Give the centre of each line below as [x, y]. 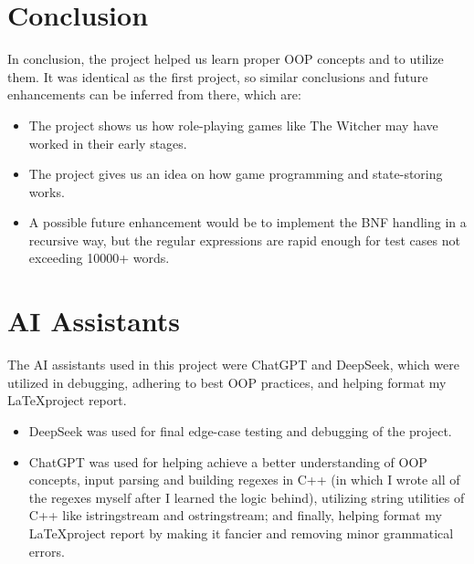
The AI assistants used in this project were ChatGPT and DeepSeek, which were [233, 365]
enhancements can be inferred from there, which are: [154, 94]
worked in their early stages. [108, 143]
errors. [47, 551]
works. [47, 191]
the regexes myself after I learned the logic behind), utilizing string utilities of [247, 497]
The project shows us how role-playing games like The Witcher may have [233, 125]
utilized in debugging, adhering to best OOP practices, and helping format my [227, 382]
